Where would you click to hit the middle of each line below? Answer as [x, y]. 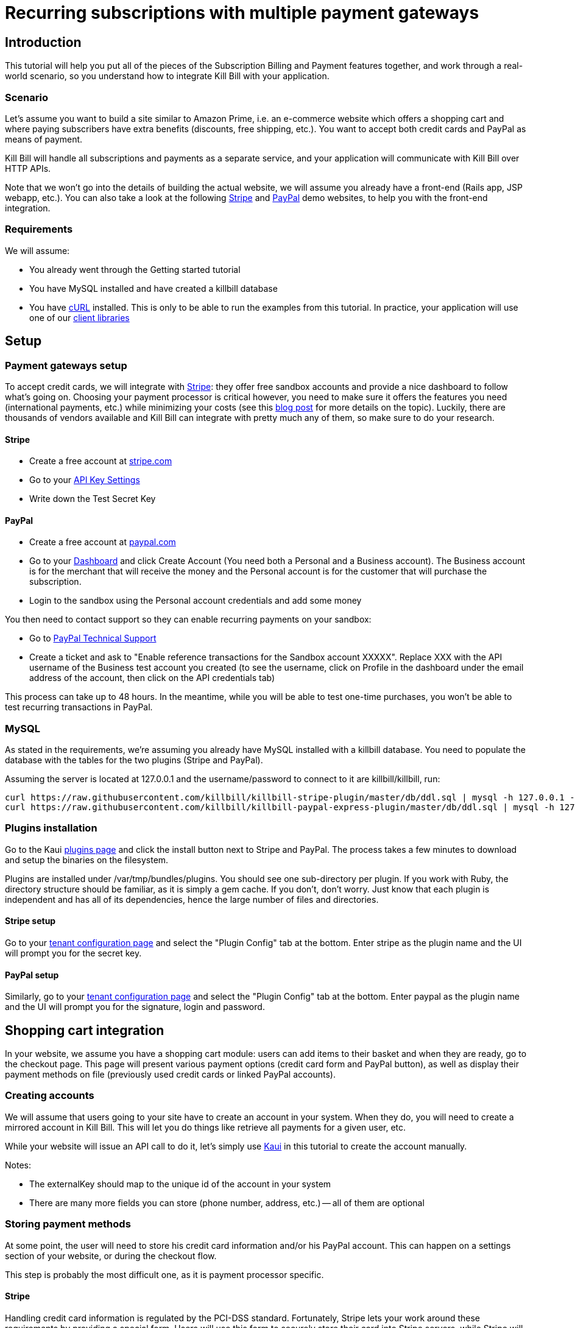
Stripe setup [30, 921]
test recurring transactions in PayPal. [79, 707]
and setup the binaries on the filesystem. [87, 860]
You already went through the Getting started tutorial [135, 269]
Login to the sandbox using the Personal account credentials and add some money [196, 601]
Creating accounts [50, 1096]
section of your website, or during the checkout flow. [111, 1256]
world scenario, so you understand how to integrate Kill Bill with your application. [167, 76]
